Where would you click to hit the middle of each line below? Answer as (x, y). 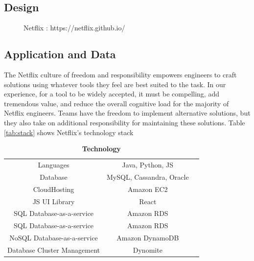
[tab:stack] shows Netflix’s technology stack (69, 132)
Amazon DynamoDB (148, 238)
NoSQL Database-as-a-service (54, 238)
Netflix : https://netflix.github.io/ (74, 28)
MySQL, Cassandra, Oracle (148, 177)
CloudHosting (54, 189)
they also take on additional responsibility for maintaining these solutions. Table (125, 122)
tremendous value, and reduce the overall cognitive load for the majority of (116, 103)
